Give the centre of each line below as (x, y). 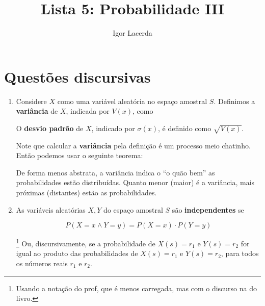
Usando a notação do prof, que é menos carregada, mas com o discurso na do (137, 288)
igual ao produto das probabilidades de (77, 253)
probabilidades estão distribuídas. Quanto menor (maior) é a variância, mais (135, 182)
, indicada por (88, 111)
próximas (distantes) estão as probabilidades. (86, 192)
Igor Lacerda (132, 33)
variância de (37, 111)
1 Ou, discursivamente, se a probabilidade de (86, 243)
